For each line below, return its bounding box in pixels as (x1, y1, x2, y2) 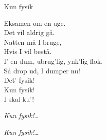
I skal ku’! (4, 94, 34, 104)
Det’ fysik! (4, 75, 35, 85)
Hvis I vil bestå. (4, 46, 52, 56)
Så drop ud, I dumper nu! (4, 65, 80, 75)
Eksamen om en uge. (4, 17, 66, 28)
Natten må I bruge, (4, 36, 62, 47)
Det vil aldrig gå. (4, 27, 55, 37)
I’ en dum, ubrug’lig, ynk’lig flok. (4, 55, 103, 66)
